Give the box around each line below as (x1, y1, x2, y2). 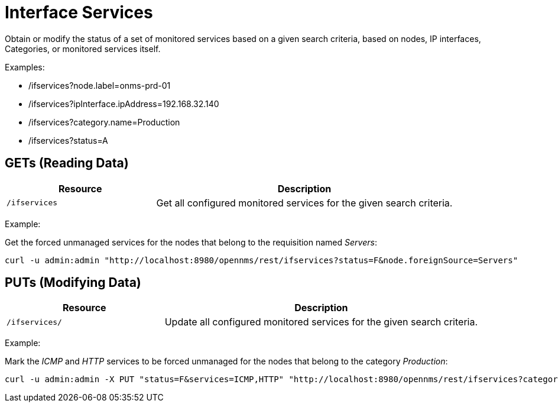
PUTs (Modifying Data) (5, 275, 141, 290)
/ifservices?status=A (28, 135, 108, 146)
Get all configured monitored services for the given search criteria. (156, 196, 453, 209)
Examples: (5, 62, 45, 72)
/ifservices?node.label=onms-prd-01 (28, 80, 171, 91)
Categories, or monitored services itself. (5, 43, 161, 54)
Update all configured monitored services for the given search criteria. (164, 316, 478, 328)
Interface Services (5, 2, 153, 22)
